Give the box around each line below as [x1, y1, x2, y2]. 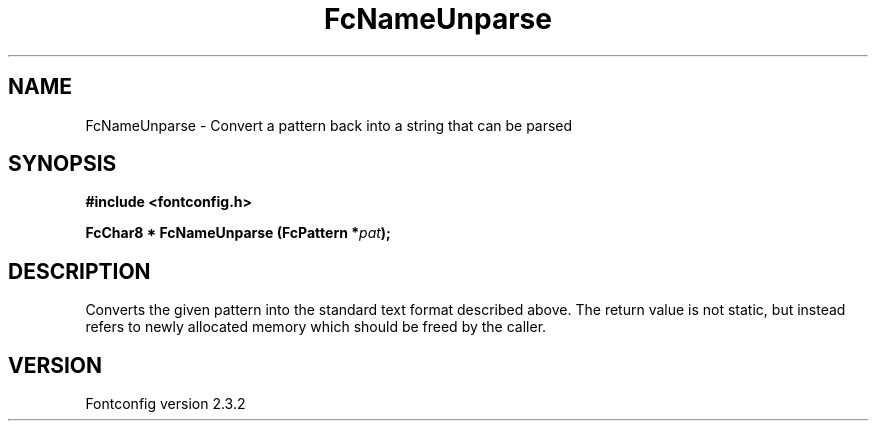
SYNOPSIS [8, 151, 117, 177]
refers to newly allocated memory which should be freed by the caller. [85, 318, 547, 336]
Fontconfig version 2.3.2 [85, 395, 246, 413]
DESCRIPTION [8, 258, 151, 284]
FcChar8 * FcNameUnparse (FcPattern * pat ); [85, 224, 391, 242]
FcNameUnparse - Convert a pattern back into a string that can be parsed [85, 116, 573, 134]
